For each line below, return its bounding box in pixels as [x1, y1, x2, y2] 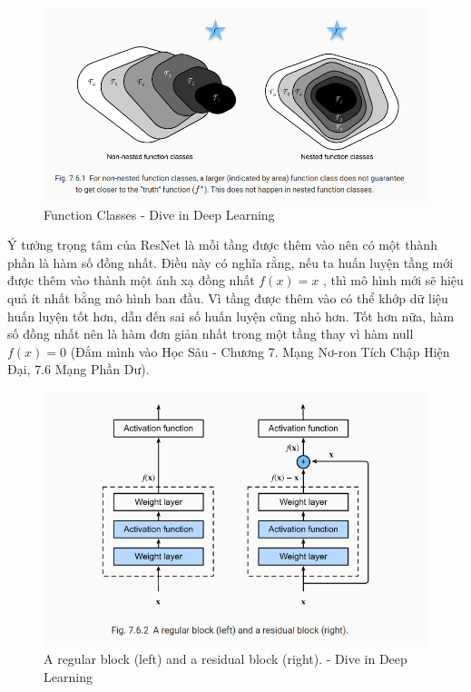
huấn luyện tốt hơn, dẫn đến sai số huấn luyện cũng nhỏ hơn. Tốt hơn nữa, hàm [7, 306, 455, 325]
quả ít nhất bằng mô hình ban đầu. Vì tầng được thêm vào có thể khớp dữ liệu [7, 289, 448, 308]
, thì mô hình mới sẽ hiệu [323, 271, 464, 290]
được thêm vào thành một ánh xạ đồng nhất [7, 271, 255, 290]
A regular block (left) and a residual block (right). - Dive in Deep [44, 649, 407, 668]
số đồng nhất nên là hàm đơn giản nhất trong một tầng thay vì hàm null [7, 324, 414, 343]
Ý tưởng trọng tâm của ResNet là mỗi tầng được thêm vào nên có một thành [7, 235, 437, 254]
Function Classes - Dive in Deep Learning [44, 204, 275, 223]
